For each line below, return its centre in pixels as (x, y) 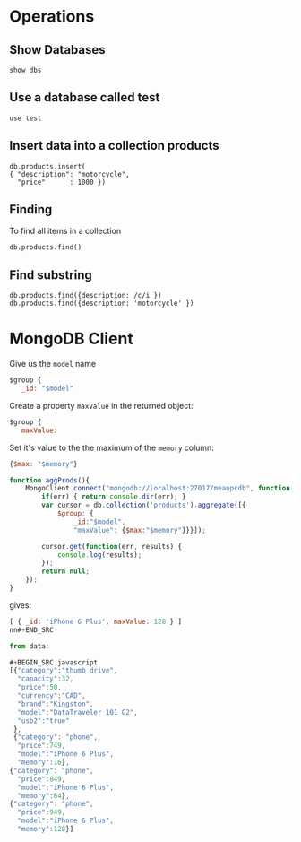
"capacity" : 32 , (46, 679)
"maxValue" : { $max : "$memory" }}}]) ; (139, 530)
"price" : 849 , (42, 779)
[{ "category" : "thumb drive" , (64, 671)
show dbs (26, 70)
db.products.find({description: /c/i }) (86, 296)
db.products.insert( (48, 166)
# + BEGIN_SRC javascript (54, 662)
